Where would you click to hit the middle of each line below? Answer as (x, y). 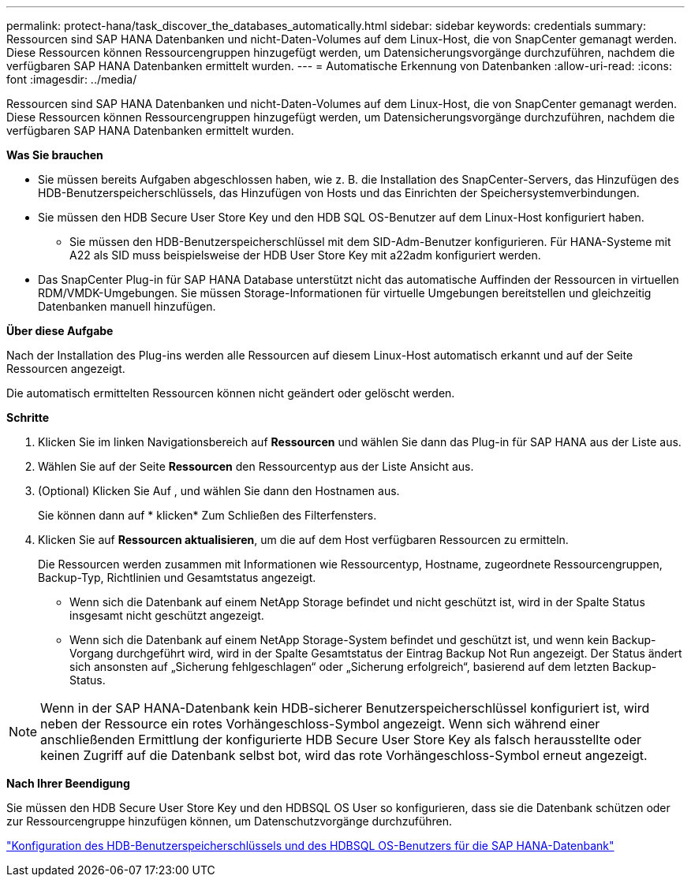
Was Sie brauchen (55, 155)
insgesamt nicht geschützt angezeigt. (167, 615)
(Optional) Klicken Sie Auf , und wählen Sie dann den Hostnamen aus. (219, 491)
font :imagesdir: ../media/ (72, 79)
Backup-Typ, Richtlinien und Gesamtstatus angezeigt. (177, 577)
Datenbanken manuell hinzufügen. (127, 306)
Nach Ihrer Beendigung (68, 783)
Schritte (28, 417)
